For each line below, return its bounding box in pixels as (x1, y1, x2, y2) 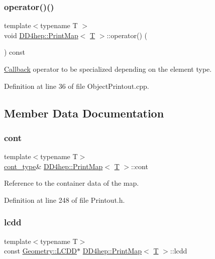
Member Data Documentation (4, 105, 164, 120)
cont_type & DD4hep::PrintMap (4, 161, 103, 171)
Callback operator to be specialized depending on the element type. (4, 64, 212, 74)
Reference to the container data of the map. (4, 178, 139, 188)
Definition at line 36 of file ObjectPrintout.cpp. (4, 80, 149, 91)
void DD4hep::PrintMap (4, 30, 78, 40)
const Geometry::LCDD (4, 245, 77, 256)
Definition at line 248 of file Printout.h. (4, 194, 125, 205)
